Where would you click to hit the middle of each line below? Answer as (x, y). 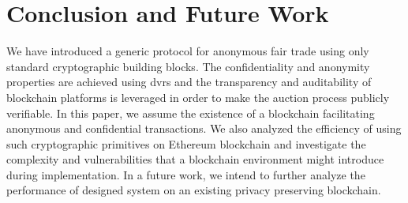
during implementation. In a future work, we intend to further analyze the (186, 174)
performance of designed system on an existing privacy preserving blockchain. (194, 190)
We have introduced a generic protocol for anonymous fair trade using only (188, 51)
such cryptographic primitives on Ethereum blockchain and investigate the (186, 143)
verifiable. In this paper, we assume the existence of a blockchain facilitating (191, 113)
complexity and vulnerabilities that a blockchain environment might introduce (195, 159)
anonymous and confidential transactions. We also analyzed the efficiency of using (204, 128)
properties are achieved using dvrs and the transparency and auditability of (189, 82)
